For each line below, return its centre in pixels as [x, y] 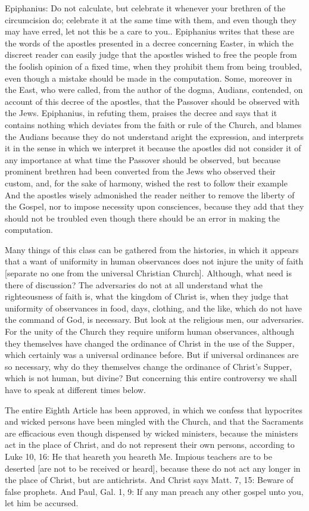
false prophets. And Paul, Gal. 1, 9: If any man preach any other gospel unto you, [154, 491]
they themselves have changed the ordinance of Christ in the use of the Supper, [150, 343]
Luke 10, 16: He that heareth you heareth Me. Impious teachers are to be [138, 456]
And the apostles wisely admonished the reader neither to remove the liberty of [150, 194]
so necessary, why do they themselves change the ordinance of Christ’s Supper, [149, 366]
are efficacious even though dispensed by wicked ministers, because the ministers [152, 433]
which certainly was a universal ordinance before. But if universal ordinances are [152, 355]
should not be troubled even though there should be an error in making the [143, 218]
